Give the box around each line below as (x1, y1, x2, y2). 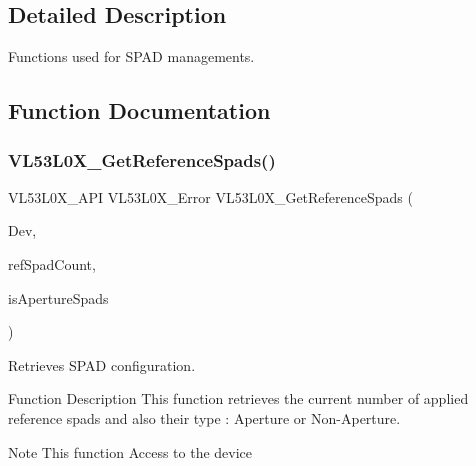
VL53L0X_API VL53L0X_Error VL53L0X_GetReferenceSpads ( (8, 186, 413, 207)
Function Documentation (8, 95, 271, 126)
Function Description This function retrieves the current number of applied (8, 388, 469, 409)
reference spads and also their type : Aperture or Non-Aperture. (8, 407, 401, 428)
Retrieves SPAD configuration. (8, 354, 196, 375)
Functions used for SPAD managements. (8, 46, 255, 67)
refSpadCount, (8, 253, 96, 274)
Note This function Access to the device (8, 441, 253, 462)
